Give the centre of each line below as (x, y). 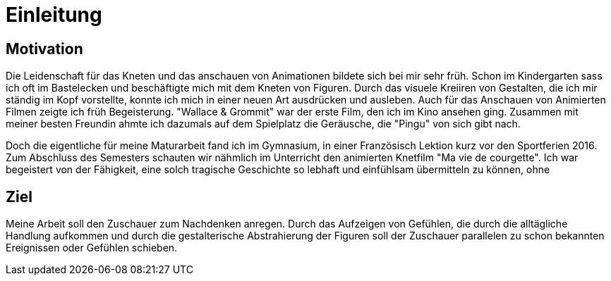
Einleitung (54, 15)
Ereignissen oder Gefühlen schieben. (92, 248)
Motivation (44, 49)
